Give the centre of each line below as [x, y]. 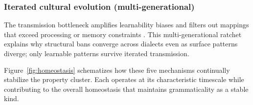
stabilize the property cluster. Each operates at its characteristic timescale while [124, 79]
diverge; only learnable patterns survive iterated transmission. [97, 53]
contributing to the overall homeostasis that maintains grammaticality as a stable [126, 89]
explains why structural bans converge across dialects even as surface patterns [121, 44]
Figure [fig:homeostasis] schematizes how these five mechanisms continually [117, 70]
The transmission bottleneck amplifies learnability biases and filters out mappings [126, 25]
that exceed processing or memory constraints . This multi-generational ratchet [123, 34]
